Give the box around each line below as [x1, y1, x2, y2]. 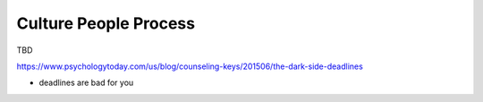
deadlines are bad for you [38, 77, 134, 89]
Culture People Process [16, 13, 196, 33]
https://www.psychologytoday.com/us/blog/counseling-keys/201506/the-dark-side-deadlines [16, 61, 364, 72]
